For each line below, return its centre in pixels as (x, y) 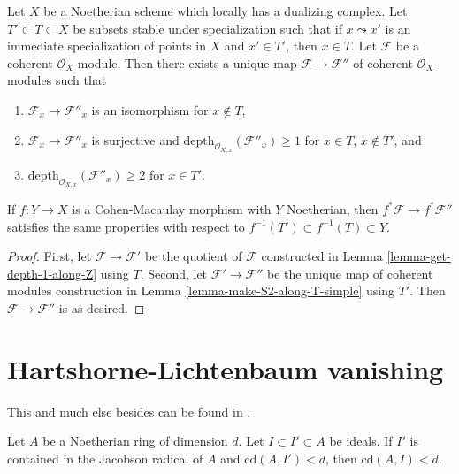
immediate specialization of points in (107, 46)
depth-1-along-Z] (52, 273)
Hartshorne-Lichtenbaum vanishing (226, 368)
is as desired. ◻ (102, 307)
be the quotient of (193, 256)
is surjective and (135, 139)
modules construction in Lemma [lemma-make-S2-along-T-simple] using (201, 291)
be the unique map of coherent (350, 273)
